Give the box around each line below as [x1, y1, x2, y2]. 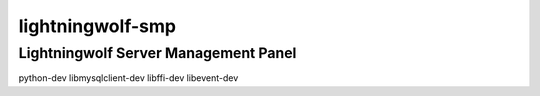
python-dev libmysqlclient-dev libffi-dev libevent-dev [18, 72, 239, 84]
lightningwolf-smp [18, 15, 177, 37]
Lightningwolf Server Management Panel [18, 44, 297, 62]
